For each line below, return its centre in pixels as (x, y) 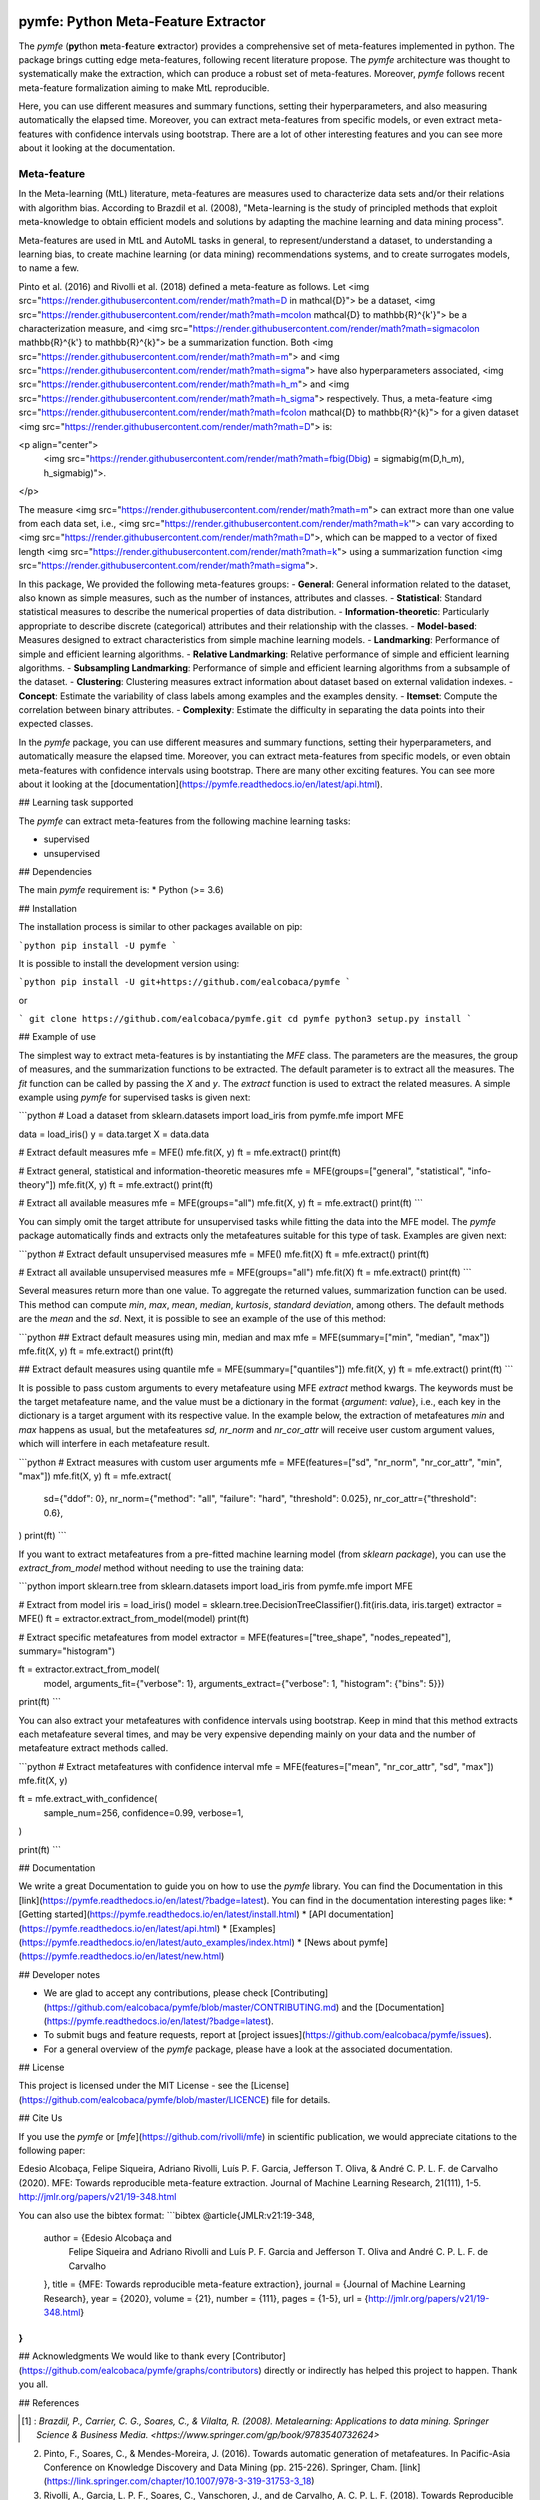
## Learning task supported (76, 802)
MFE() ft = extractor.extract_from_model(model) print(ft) (134, 1619)
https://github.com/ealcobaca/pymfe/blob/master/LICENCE (144, 2099)
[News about (330, 1942)
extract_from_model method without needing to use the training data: (161, 1567)
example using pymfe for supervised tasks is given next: (134, 1097)
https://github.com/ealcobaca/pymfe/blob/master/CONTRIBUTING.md (191, 2007)
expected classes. (56, 724)
